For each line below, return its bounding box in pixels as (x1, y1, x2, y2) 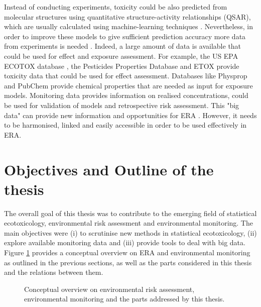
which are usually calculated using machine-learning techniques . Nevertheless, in (4, 21, 253, 32)
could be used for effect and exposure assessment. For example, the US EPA (4, 50, 238, 61)
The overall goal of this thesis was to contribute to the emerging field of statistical (4, 208, 257, 218)
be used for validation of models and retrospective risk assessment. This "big (4, 99, 239, 110)
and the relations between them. (4, 267, 103, 277)
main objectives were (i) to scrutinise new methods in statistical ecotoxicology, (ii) (4, 227, 257, 238)
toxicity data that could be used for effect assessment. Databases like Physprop (4, 70, 247, 81)
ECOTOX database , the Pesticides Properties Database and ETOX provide (4, 60, 239, 71)
